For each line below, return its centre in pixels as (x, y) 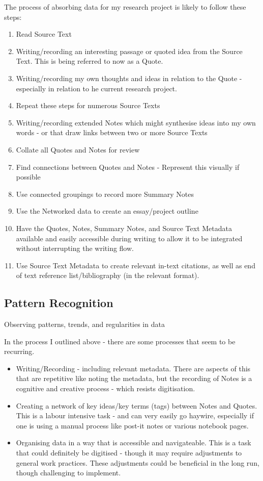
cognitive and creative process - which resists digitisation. (106, 388)
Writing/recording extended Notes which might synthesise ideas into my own (136, 122)
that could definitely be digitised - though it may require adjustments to (129, 453)
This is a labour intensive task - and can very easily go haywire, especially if (135, 415)
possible (28, 177)
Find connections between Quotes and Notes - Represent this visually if (128, 167)
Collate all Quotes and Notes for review (78, 149)
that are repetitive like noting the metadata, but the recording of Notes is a (134, 378)
